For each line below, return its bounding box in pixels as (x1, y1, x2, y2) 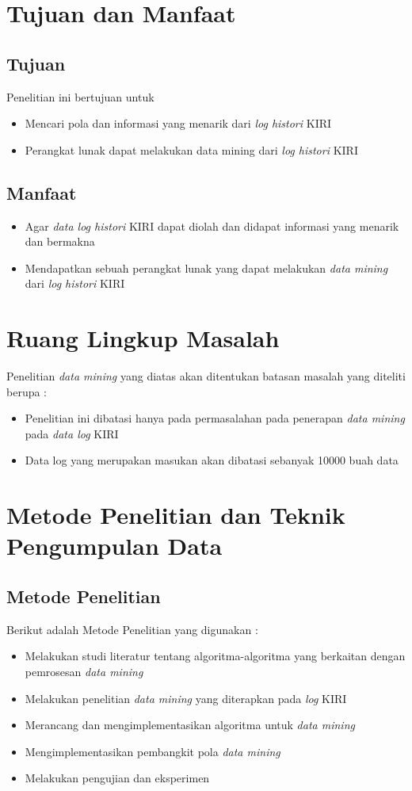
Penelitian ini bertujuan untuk (6, 88, 154, 105)
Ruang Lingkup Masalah (6, 322, 280, 354)
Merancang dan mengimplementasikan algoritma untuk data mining (25, 716, 355, 733)
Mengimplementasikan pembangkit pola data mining (25, 743, 280, 759)
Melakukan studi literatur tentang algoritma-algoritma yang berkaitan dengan (25, 648, 406, 664)
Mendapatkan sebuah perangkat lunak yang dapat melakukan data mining (25, 259, 388, 276)
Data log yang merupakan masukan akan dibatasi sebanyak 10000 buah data (25, 452, 399, 468)
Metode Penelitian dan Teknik (6, 499, 345, 531)
